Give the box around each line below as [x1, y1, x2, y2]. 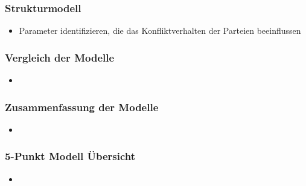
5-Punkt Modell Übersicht [5, 149, 136, 164]
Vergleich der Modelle [5, 50, 115, 65]
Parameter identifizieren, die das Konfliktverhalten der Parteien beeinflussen [19, 24, 301, 37]
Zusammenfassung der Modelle [5, 99, 159, 114]
